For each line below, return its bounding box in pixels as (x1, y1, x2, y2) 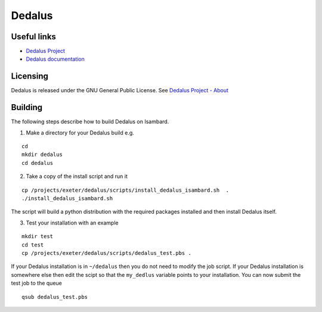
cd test (21, 241, 44, 248)
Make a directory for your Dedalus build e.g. (26, 129, 134, 136)
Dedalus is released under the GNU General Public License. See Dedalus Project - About (11, 87, 229, 94)
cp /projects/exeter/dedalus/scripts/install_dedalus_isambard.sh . (21, 186, 230, 194)
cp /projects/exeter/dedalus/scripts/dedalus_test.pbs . (21, 249, 192, 256)
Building (11, 102, 43, 113)
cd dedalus (21, 160, 54, 166)
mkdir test (21, 233, 54, 240)
